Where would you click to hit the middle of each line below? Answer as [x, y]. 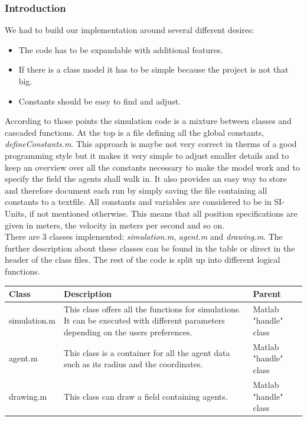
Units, [16, 213]
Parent [267, 293]
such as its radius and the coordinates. [133, 364]
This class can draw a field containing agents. [146, 396]
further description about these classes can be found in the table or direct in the [150, 248]
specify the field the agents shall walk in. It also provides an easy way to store [146, 179]
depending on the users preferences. [128, 332]
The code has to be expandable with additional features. [121, 49]
